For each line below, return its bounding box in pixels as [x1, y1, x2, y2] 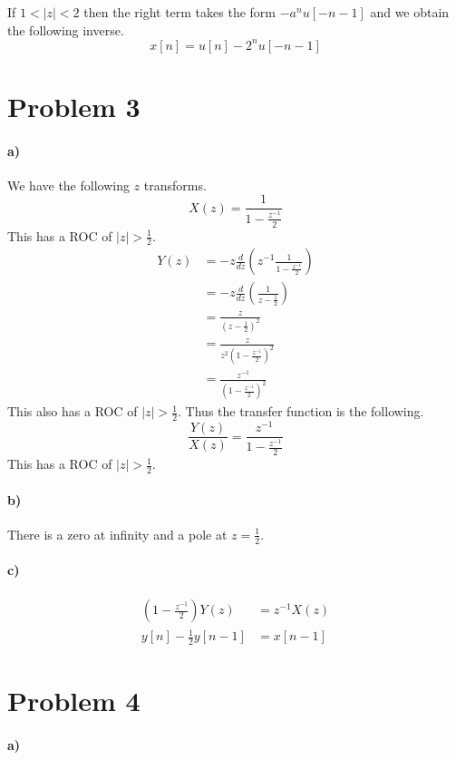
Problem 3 [7, 87, 141, 124]
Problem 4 [7, 682, 141, 719]
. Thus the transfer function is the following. [178, 402, 424, 421]
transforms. [143, 175, 207, 194]
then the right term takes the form [83, 3, 277, 21]
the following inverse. [7, 20, 124, 39]
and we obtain [370, 3, 450, 21]
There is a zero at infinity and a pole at [7, 524, 228, 543]
